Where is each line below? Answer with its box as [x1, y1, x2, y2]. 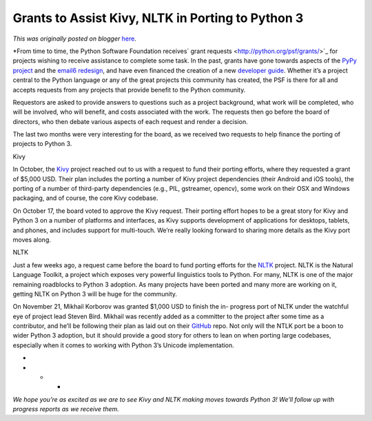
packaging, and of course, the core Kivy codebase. [12, 194, 158, 203]
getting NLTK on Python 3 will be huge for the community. [12, 289, 178, 298]
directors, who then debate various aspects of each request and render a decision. [12, 117, 248, 125]
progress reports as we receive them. [12, 405, 120, 413]
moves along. [12, 235, 52, 244]
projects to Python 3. [12, 140, 72, 148]
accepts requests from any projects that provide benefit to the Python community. [12, 85, 246, 94]
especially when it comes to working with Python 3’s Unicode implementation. [12, 341, 234, 349]
